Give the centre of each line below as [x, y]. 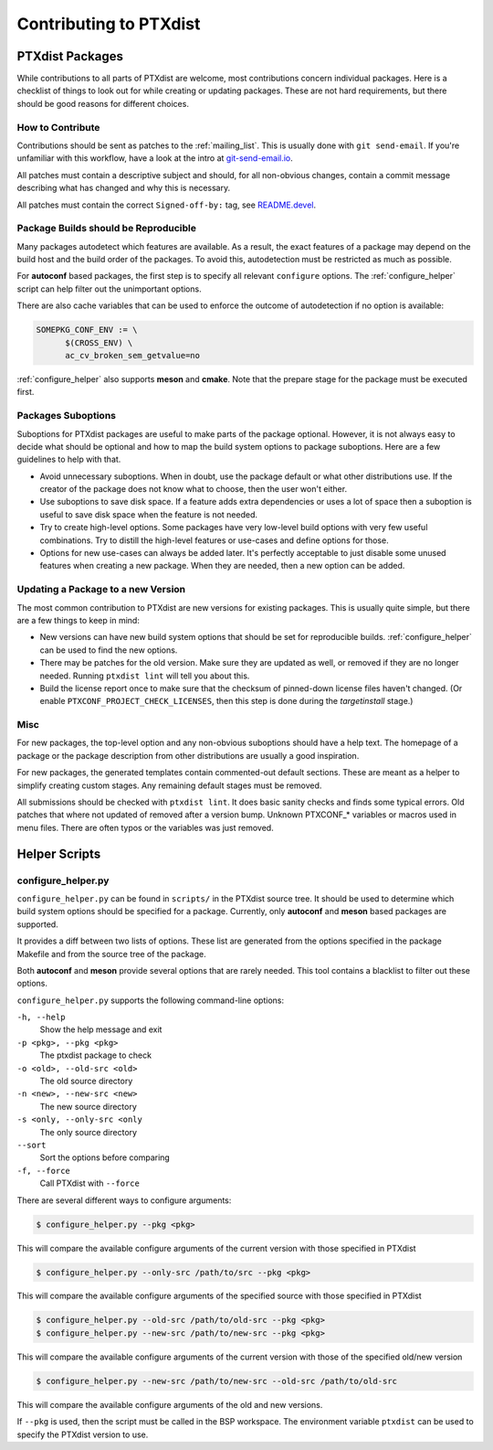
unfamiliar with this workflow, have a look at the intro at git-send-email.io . [155, 158]
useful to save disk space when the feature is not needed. [148, 514]
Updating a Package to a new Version [101, 590]
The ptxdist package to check [96, 1055]
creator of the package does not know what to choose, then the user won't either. [193, 489]
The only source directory [88, 1132]
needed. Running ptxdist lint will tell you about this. [145, 676]
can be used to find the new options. [109, 650]
